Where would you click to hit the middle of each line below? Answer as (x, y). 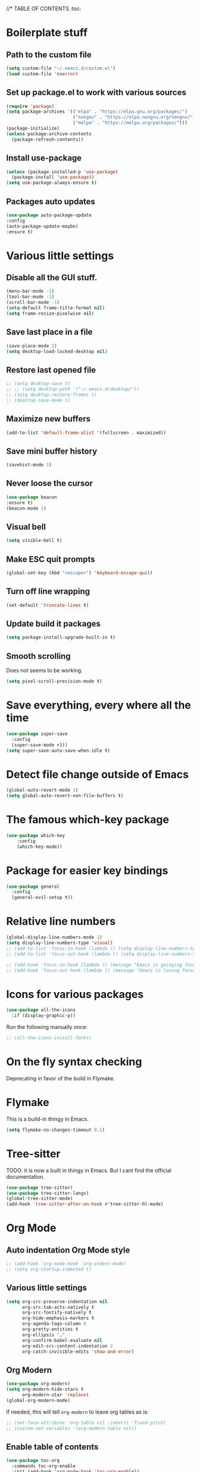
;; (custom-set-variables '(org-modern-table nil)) (71, 1428)
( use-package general (33, 887)
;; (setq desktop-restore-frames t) (51, 395)
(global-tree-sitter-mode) (40, 1199)
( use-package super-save (37, 734)
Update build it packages (54, 623)
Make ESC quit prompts (51, 559)
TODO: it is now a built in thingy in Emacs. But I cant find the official (89, 1170)
